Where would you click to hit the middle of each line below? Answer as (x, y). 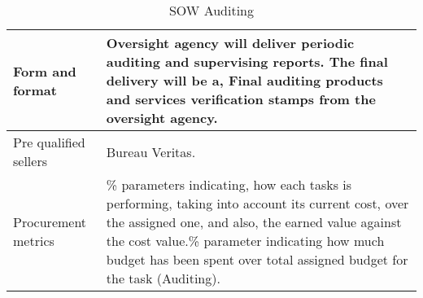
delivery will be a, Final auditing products (244, 80)
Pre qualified (49, 142)
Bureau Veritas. (151, 151)
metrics (34, 241)
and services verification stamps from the (241, 99)
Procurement (50, 222)
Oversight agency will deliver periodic (230, 43)
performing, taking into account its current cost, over (257, 203)
